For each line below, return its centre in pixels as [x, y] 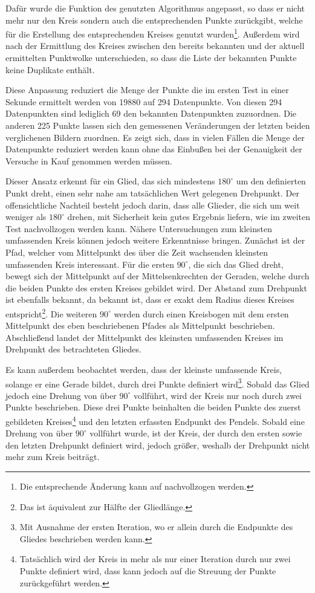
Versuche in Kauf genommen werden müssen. [89, 160]
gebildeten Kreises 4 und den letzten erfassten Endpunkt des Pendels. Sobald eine [155, 420]
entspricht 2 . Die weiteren [51, 313]
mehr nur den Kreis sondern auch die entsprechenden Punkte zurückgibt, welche [154, 20]
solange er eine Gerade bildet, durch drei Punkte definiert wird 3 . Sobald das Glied [157, 383]
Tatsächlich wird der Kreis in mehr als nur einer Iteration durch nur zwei [155, 559]
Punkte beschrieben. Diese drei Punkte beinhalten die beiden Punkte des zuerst [153, 407]
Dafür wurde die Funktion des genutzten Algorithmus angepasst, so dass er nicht [155, 8]
